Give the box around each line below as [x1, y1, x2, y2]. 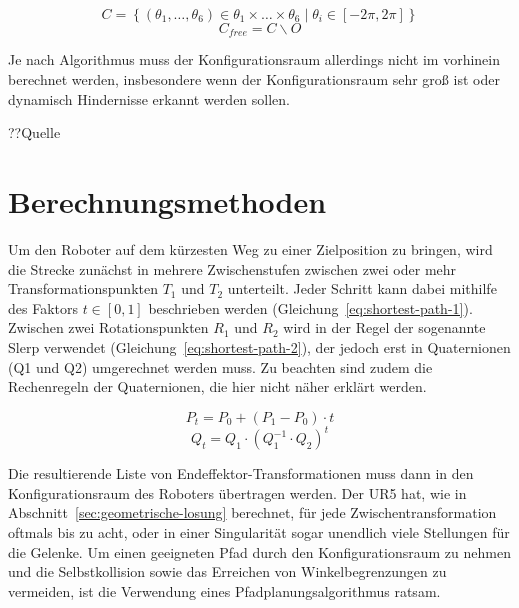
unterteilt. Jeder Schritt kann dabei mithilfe [227, 278, 497, 299]
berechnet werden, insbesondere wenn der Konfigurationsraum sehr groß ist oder [8, 69, 500, 90]
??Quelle [8, 122, 61, 143]
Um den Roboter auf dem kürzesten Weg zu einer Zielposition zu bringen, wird [8, 238, 493, 259]
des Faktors [8, 297, 78, 318]
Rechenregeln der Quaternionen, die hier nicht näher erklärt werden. [8, 376, 427, 397]
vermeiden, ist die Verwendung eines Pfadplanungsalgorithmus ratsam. [8, 580, 441, 601]
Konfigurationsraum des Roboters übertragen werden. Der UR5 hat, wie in [8, 482, 467, 503]
